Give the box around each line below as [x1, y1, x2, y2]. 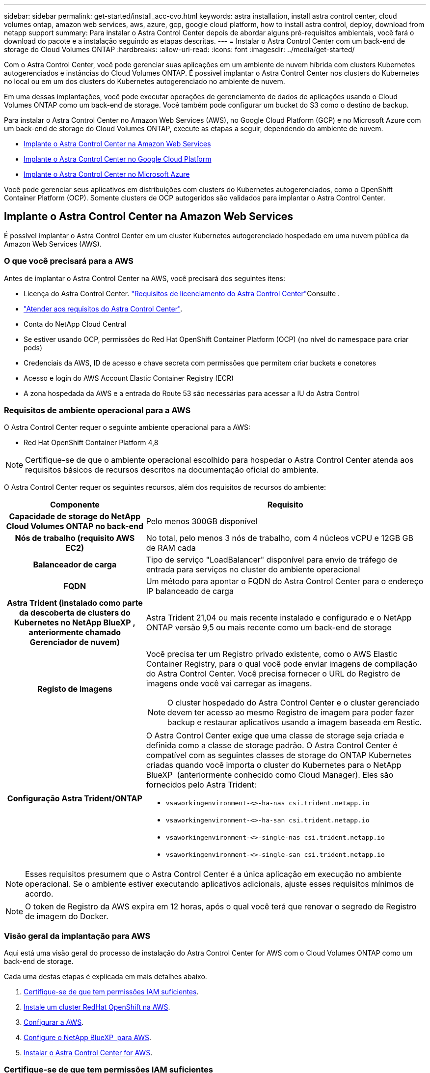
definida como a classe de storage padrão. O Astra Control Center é [146, 740, 398, 751]
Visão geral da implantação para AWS [4, 931, 151, 941]
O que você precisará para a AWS [4, 256, 134, 266]
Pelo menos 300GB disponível [146, 516, 258, 527]
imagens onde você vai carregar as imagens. [146, 678, 312, 689]
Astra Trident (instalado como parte [6, 598, 143, 608]
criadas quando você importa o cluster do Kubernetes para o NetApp [146, 760, 402, 770]
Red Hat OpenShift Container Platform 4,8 [24, 438, 159, 447]
